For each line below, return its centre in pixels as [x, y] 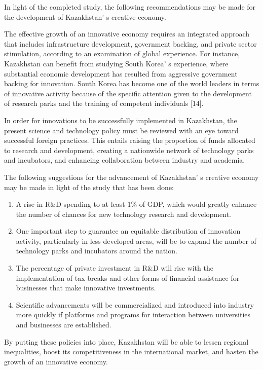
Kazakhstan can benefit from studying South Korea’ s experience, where [116, 63]
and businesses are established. [64, 325]
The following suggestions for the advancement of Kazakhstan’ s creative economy [131, 177]
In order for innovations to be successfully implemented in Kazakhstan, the [121, 120]
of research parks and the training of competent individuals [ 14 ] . [104, 103]
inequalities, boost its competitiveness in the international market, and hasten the [131, 351]
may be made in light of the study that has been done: [89, 187]
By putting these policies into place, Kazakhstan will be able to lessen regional [126, 341]
